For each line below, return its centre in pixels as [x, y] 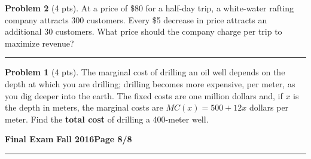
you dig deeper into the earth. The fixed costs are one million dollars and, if [144, 95]
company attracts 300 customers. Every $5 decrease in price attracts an [136, 19]
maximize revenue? [39, 43]
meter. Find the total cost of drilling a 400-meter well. [107, 119]
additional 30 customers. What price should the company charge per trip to [144, 31]
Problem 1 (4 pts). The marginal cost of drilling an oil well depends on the [145, 72]
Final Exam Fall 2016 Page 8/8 [68, 139]
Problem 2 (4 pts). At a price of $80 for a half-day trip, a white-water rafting [150, 8]
